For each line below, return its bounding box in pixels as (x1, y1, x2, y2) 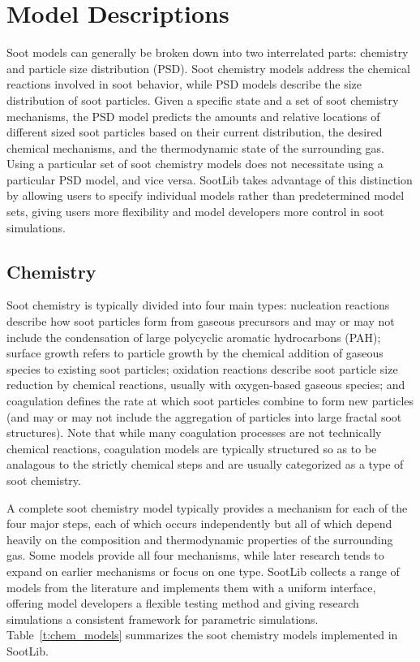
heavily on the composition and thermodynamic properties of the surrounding (6, 530, 393, 547)
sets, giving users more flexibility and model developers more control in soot (6, 203, 384, 220)
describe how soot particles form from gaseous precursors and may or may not (6, 313, 395, 330)
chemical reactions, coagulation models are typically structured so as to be (6, 439, 377, 456)
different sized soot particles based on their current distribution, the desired (6, 123, 383, 141)
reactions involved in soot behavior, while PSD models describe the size (6, 76, 362, 93)
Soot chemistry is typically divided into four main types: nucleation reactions (6, 296, 390, 314)
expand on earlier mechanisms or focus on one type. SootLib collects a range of (6, 562, 400, 579)
